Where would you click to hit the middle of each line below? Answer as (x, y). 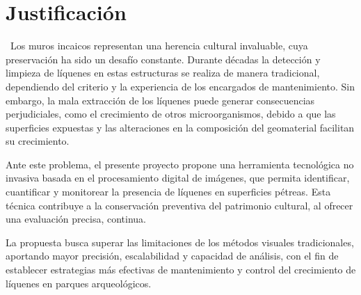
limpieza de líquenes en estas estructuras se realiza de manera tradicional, (163, 73)
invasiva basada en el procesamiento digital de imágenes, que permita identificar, (178, 178)
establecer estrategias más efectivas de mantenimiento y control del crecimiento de (181, 270)
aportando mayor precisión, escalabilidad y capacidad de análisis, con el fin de (172, 256)
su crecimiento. (38, 141)
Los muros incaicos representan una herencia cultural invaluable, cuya (159, 46)
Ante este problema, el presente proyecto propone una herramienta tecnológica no (180, 164)
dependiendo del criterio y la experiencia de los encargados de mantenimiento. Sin (180, 86)
